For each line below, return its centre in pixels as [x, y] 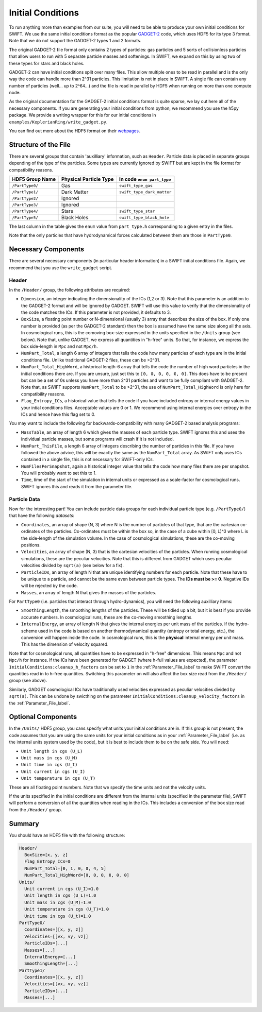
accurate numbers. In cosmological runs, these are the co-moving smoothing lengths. [107, 617]
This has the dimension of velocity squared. [65, 644]
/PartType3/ [25, 205]
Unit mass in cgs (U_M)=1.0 [58, 902]
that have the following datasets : [42, 515]
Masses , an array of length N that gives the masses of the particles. [89, 592]
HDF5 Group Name [34, 179]
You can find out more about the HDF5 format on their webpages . [74, 131]
